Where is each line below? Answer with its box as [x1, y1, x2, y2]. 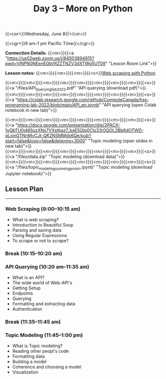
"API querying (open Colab [102, 102, 157, 108]
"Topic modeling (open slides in [88, 138, 153, 143]
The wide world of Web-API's [12, 280, 73, 286]
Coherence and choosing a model [12, 364, 82, 370]
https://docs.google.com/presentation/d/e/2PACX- [17, 122, 121, 128]
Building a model [12, 359, 47, 365]
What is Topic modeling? [12, 343, 63, 349]
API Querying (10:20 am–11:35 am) [5, 263, 89, 270]
